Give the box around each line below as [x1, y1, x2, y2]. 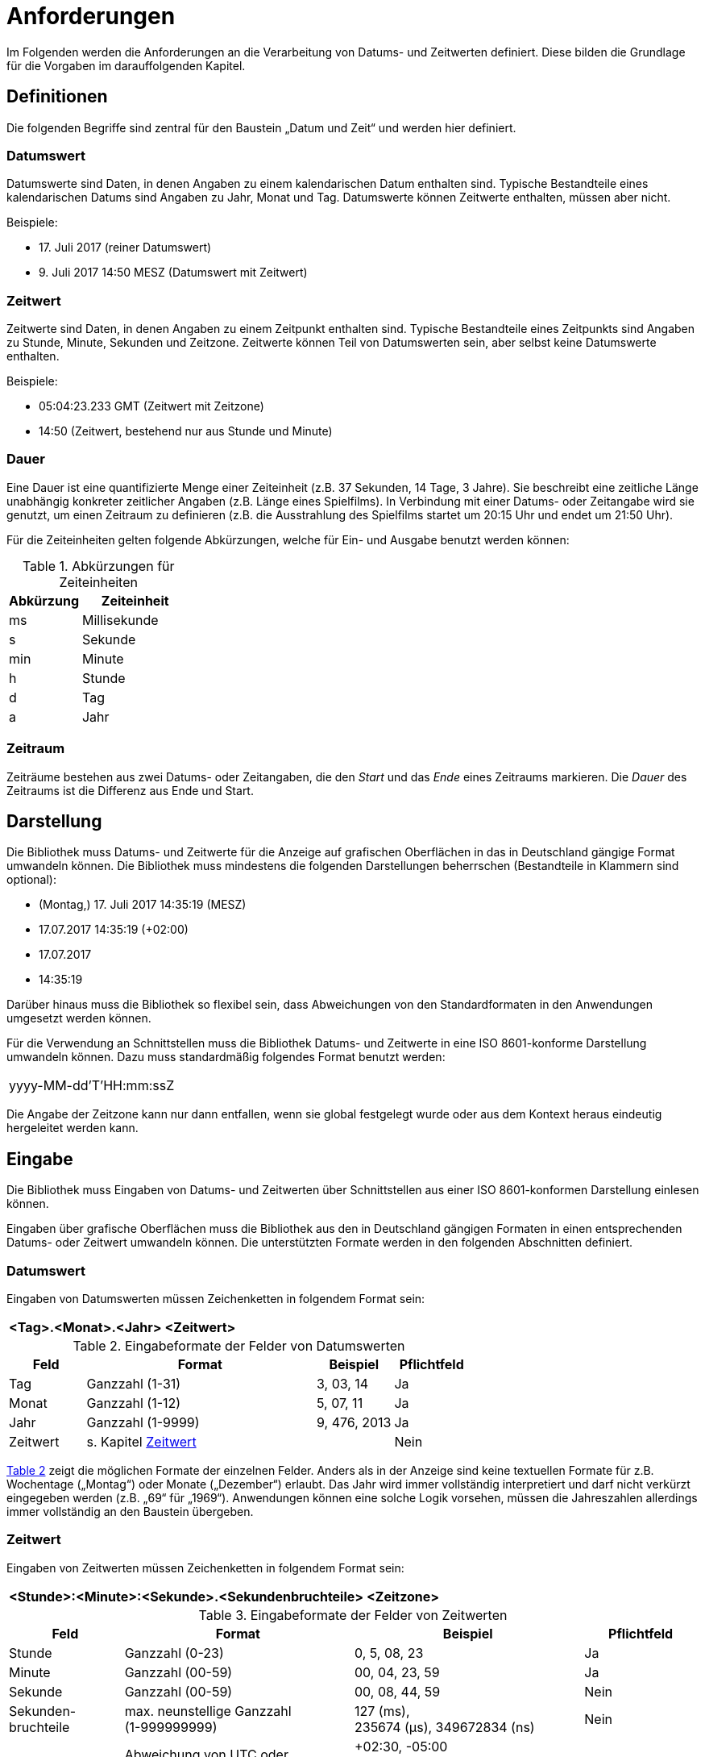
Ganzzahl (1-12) [86, 1395, 181, 1412]
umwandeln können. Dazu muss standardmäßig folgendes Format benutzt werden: [6, 1050, 446, 1064]
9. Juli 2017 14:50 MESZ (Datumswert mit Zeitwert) [39, 265, 308, 280]
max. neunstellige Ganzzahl [124, 1702, 292, 1719]
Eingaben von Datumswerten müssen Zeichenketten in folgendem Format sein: [6, 1292, 425, 1306]
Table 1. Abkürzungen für [22, 557, 175, 574]
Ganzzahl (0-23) [124, 1644, 224, 1661]
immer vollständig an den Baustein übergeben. [6, 1505, 254, 1519]
